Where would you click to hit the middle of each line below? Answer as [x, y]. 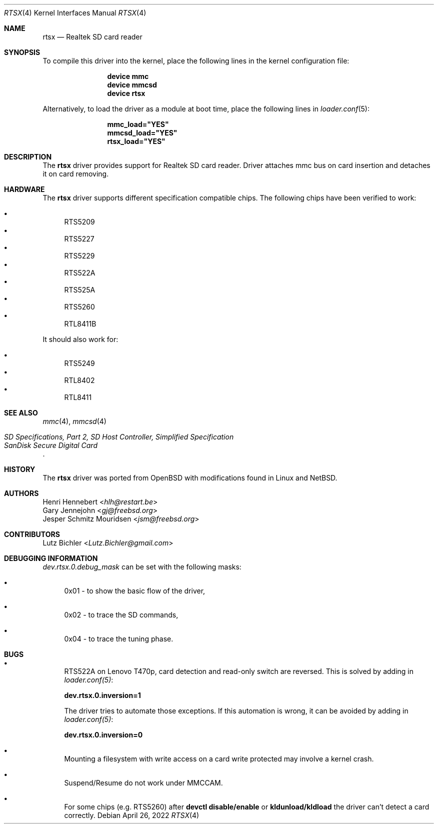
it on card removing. [76, 174]
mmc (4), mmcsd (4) [74, 421]
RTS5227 [79, 239]
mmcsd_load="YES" [142, 133]
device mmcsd [132, 85]
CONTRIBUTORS [32, 534]
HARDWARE [24, 189]
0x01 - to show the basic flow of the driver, [135, 591]
